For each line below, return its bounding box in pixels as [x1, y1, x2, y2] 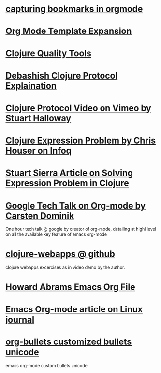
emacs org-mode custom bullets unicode [5, 362, 88, 368]
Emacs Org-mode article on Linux [5, 304, 143, 315]
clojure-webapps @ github [5, 248, 115, 259]
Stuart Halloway [5, 113, 72, 124]
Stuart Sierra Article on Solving [5, 167, 133, 178]
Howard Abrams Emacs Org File [5, 281, 135, 292]
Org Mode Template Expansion [5, 26, 132, 37]
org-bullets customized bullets [5, 336, 132, 347]
